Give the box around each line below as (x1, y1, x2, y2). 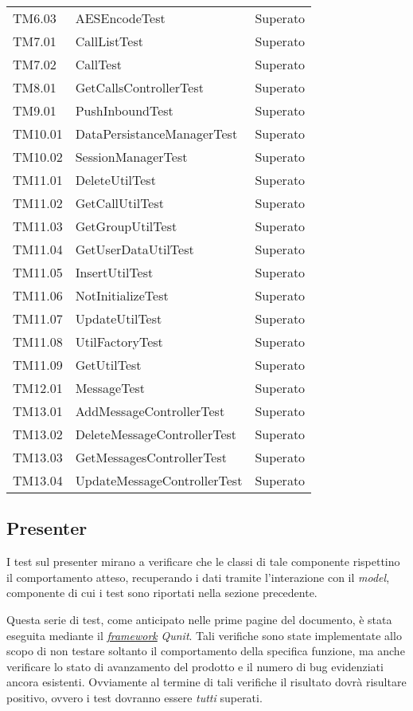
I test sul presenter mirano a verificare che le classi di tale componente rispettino (6, 553, 400, 570)
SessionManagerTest (75, 147, 188, 166)
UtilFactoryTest (75, 332, 163, 351)
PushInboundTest (75, 101, 173, 120)
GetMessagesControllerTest (75, 448, 227, 466)
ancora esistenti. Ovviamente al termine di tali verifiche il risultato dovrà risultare (6, 674, 407, 690)
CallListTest (75, 32, 143, 50)
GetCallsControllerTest (75, 78, 204, 96)
